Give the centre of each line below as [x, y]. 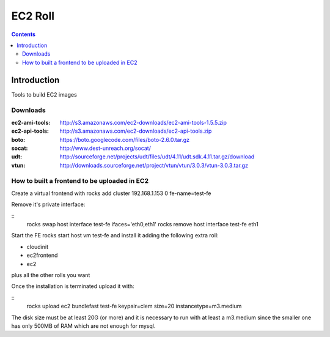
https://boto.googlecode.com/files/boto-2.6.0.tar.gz [124, 139]
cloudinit [38, 246]
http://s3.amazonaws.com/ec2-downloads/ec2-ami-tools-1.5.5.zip [143, 122]
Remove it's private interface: [48, 204]
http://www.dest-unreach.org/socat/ [105, 148]
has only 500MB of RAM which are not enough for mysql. [83, 326]
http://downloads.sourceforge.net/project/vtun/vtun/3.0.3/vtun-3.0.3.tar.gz [154, 165]
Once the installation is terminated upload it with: [73, 286]
